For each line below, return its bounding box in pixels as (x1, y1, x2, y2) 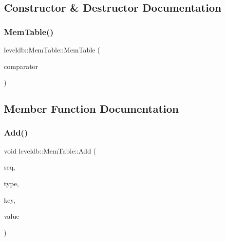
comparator (4, 61, 38, 71)
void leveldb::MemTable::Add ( (4, 145, 96, 155)
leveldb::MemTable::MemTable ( (4, 45, 100, 54)
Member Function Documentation (4, 101, 179, 116)
